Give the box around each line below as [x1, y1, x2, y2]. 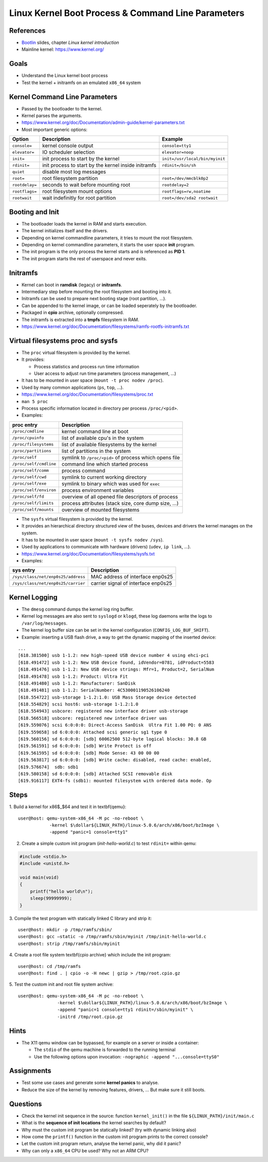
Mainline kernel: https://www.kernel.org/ [21, 46, 104, 52]
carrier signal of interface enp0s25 [91, 580, 172, 587]
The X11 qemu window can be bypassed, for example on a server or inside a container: [21, 1040, 200, 1046]
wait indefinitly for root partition [42, 195, 116, 202]
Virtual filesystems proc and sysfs [9, 336, 118, 345]
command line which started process [62, 460, 148, 467]
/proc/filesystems [12, 442, 54, 447]
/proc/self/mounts [12, 507, 54, 513]
